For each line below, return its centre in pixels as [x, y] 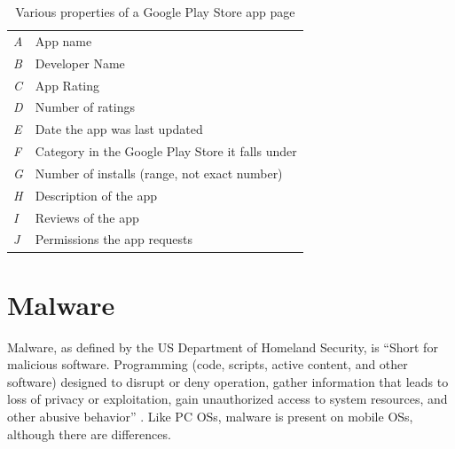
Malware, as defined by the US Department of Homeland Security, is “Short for [223, 347]
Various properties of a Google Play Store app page [155, 12]
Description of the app [96, 195]
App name [63, 40]
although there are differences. [89, 433]
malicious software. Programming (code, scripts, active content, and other [208, 364]
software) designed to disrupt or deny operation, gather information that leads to [228, 381]
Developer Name [80, 63]
